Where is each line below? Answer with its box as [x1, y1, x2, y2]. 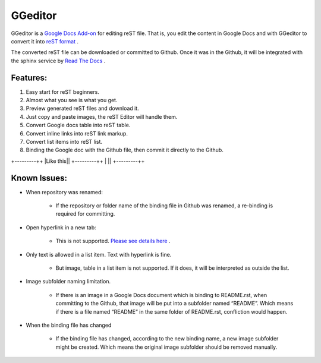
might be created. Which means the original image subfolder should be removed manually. [55, 343, 278, 351]
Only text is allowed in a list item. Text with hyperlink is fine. [26, 251, 172, 258]
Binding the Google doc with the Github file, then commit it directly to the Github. [26, 146, 224, 154]
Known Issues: [11, 173, 68, 183]
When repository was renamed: [26, 188, 103, 195]
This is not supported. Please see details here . [55, 238, 171, 245]
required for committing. [55, 210, 115, 217]
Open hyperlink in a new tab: [26, 223, 96, 231]
